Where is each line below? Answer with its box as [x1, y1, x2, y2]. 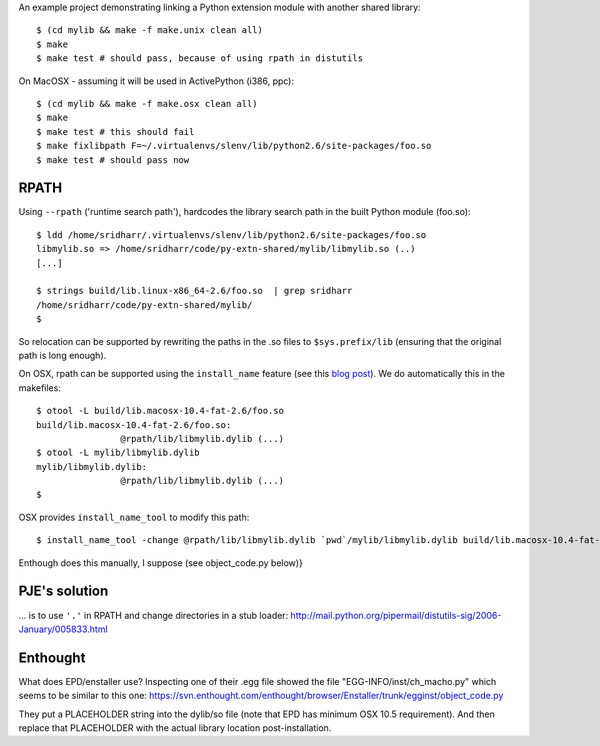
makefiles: [18, 381, 62, 394]
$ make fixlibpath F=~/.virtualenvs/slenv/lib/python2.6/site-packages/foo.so [36, 140, 432, 152]
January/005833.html [18, 623, 109, 635]
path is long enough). [18, 349, 107, 361]
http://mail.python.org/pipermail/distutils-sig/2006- [290, 609, 502, 621]
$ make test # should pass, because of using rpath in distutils [36, 53, 364, 64]
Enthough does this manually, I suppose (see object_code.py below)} [18, 556, 304, 569]
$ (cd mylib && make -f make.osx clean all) [36, 98, 259, 109]
